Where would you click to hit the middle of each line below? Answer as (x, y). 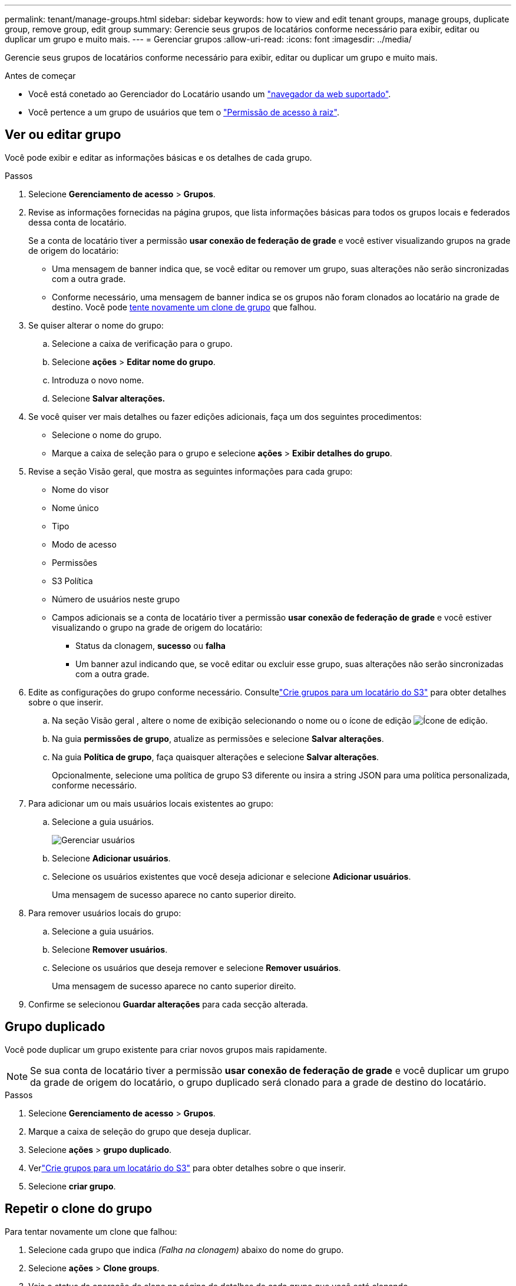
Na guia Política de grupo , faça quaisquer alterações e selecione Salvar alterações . (216, 757)
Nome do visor (80, 489)
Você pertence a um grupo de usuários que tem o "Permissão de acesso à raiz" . (184, 112)
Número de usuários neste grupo (116, 599)
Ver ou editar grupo (63, 135)
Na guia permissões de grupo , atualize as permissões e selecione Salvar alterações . (218, 738)
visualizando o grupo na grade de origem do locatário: (157, 627)
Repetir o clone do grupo (79, 1209)
